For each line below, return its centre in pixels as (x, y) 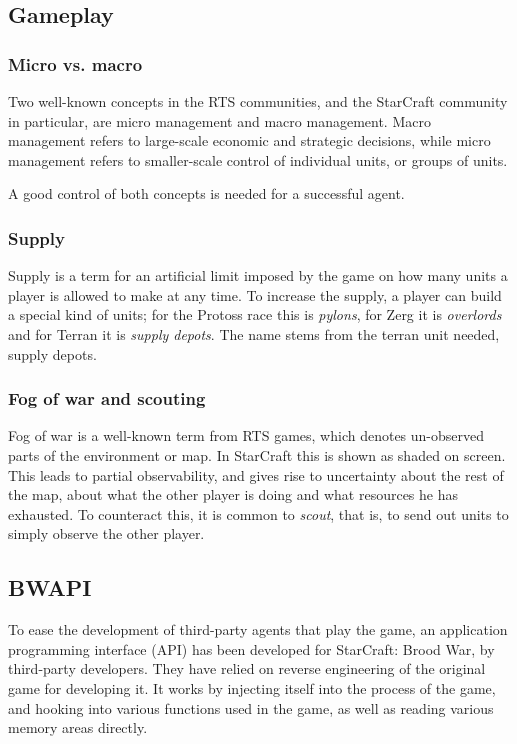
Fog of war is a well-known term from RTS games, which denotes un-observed (246, 435)
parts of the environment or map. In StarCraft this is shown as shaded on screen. (257, 454)
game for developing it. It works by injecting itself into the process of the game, (252, 687)
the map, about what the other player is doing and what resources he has (233, 494)
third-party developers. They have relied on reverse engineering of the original (247, 668)
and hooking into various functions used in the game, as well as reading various (251, 707)
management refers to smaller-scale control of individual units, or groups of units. (258, 159)
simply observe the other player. (106, 533)
